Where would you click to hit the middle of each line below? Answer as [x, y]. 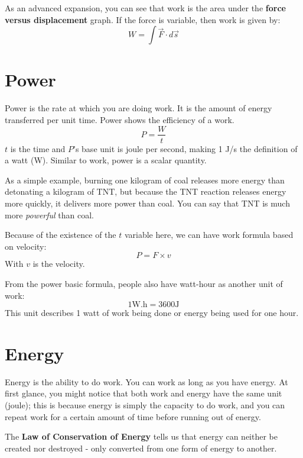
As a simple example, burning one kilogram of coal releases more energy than [145, 180]
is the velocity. [59, 264]
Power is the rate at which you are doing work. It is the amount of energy [139, 108]
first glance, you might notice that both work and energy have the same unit [144, 393]
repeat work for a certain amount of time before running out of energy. [133, 416]
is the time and [38, 148]
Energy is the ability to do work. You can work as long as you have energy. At [146, 381]
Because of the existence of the [61, 235]
